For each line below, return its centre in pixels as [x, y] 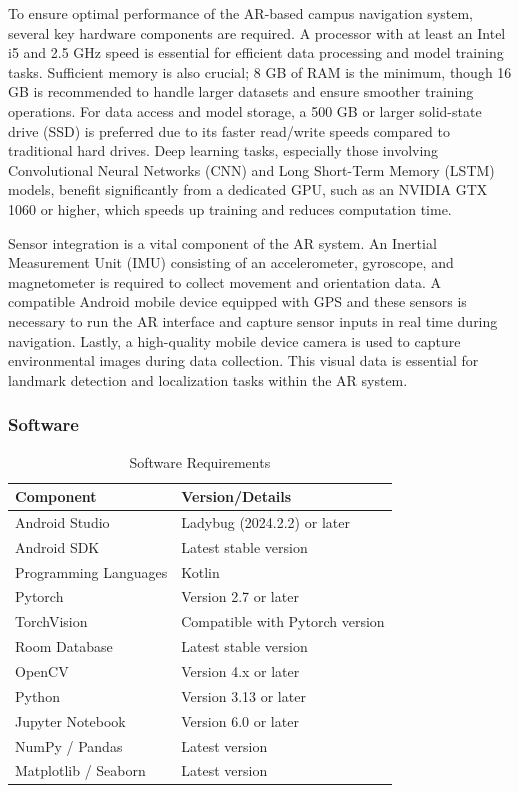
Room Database [64, 646]
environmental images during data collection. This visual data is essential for [243, 360]
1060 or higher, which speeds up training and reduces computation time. [230, 208]
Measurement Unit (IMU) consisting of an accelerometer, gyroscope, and [231, 262]
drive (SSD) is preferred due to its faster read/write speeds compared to [229, 130]
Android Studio [62, 521]
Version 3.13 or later [243, 695]
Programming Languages [91, 571]
